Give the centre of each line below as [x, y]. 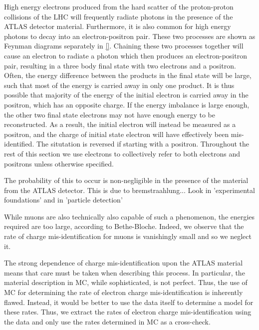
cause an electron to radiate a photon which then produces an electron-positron [126, 55]
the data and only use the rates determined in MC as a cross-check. [107, 321]
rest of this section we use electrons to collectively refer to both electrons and [122, 153]
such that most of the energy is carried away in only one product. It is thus [119, 85]
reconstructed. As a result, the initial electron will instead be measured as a [120, 124]
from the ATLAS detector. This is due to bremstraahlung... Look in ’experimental [129, 190]
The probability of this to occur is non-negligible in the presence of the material [126, 180]
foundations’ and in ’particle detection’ [63, 200]
